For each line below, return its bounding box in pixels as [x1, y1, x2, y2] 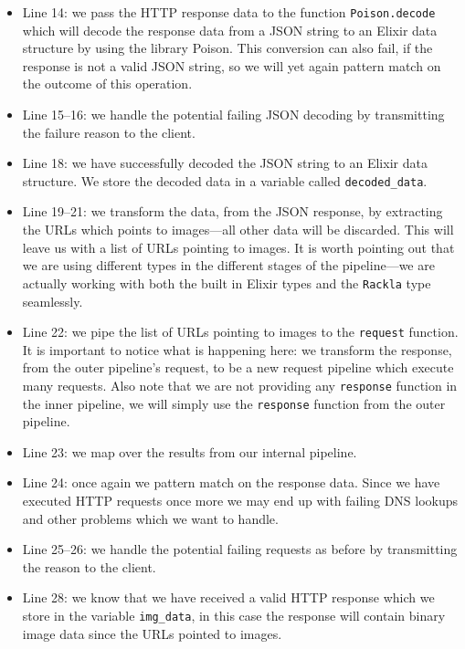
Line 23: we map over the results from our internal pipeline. [22, 442, 357, 461]
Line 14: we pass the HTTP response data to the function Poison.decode [22, 3, 436, 21]
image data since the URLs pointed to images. [22, 623, 282, 643]
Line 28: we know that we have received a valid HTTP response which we [22, 588, 435, 607]
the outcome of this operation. [22, 74, 193, 93]
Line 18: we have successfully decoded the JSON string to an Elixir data [22, 153, 428, 173]
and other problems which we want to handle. [22, 508, 279, 528]
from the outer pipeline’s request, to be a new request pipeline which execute [22, 358, 454, 377]
